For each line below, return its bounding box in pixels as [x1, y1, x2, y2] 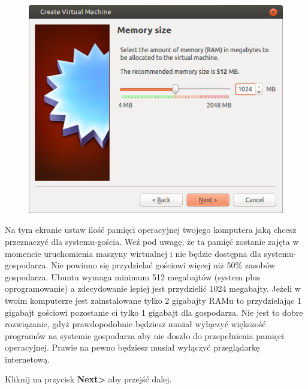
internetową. [5, 352, 50, 365]
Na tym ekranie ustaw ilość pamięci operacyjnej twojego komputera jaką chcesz [5, 223, 297, 236]
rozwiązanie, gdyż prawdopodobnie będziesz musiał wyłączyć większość [5, 318, 266, 330]
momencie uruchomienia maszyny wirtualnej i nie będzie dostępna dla [5, 247, 262, 259]
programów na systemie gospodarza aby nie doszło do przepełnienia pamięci [5, 329, 285, 342]
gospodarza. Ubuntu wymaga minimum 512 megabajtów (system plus [5, 270, 261, 283]
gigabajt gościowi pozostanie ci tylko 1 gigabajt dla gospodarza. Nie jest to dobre [5, 306, 303, 318]
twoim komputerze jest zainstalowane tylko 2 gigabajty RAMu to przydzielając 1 [5, 294, 302, 306]
